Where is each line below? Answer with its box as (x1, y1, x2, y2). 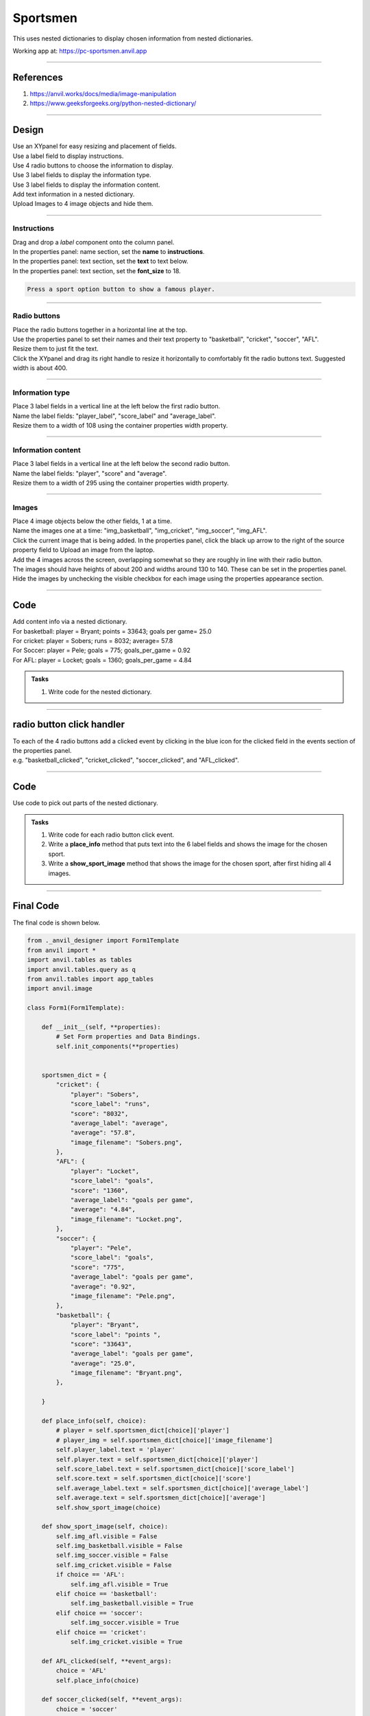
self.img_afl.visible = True (70, 1580, 169, 1588)
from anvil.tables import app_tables (27, 975, 154, 983)
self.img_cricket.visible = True (70, 1638, 183, 1645)
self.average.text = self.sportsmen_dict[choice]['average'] (56, 1494, 266, 1502)
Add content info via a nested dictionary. (12, 618, 127, 626)
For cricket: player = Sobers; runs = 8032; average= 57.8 (12, 637, 173, 645)
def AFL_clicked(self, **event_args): (41, 1657, 172, 1665)
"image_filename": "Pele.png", (70, 1292, 176, 1300)
